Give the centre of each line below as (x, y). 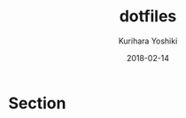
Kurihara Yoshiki (148, 41)
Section (37, 103)
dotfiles (148, 16)
